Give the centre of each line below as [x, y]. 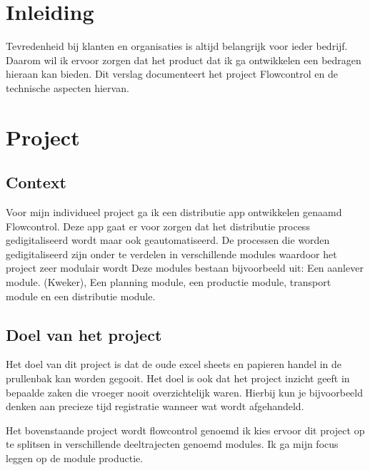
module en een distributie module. [81, 296]
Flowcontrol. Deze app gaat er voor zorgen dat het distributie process [158, 226]
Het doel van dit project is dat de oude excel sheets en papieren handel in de [174, 364]
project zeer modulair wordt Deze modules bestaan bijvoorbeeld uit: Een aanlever [185, 268]
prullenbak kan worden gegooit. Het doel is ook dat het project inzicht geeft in [178, 378]
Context [36, 182]
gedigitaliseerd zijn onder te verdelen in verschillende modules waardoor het [171, 254]
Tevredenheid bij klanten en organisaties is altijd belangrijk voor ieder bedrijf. [177, 46]
